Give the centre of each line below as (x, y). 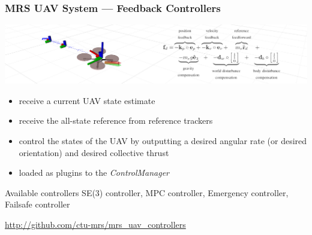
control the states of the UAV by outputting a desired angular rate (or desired (163, 140)
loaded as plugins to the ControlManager (94, 173)
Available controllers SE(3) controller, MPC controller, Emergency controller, (147, 192)
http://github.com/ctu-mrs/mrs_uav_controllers (95, 224)
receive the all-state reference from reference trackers (116, 120)
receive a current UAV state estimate (87, 100)
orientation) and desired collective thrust (94, 152)
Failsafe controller (37, 204)
